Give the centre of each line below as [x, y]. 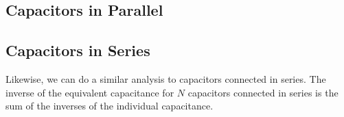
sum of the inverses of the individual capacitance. [110, 106]
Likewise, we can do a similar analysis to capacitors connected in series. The [166, 78]
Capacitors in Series [78, 50]
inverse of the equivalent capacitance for [90, 92]
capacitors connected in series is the [263, 92]
